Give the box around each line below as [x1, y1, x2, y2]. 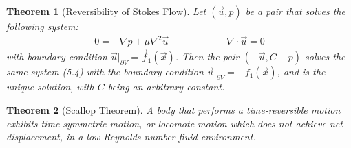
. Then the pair [175, 49, 240, 64]
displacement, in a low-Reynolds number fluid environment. [6, 129, 256, 144]
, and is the [277, 64, 326, 79]
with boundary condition [6, 49, 107, 64]
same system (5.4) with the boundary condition [6, 64, 204, 79]
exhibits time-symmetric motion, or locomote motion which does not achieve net [6, 116, 343, 130]
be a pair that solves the [245, 4, 345, 18]
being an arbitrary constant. [107, 79, 225, 94]
